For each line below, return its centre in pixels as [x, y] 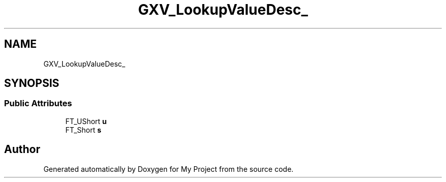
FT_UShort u [86, 121]
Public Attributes [38, 103]
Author [22, 149]
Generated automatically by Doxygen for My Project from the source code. [169, 169]
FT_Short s [83, 130]
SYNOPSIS [32, 83]
